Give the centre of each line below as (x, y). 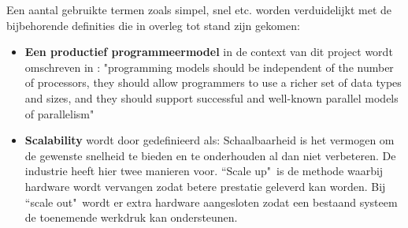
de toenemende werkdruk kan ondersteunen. (131, 217)
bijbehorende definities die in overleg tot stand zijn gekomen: (153, 25)
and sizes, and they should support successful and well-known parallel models (211, 97)
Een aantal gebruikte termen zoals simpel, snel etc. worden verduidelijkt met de (199, 9)
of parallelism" (59, 113)
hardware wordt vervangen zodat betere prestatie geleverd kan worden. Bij (205, 186)
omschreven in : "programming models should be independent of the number (209, 67)
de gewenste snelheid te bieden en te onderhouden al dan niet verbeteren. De (210, 155)
